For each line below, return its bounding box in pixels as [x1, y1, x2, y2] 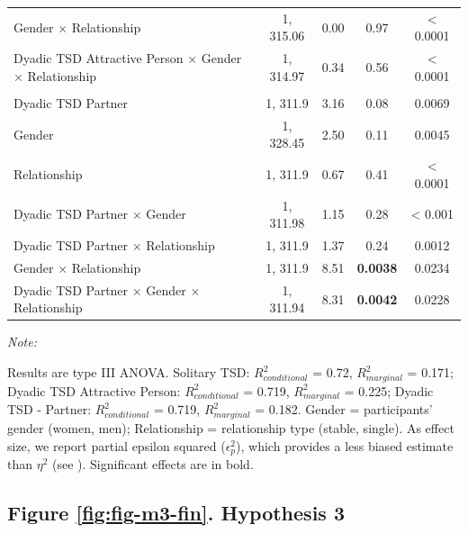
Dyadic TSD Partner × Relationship [13, 236, 215, 255]
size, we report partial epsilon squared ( [7, 436, 226, 455]
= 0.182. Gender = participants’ [255, 400, 433, 419]
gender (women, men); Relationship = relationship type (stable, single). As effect [7, 419, 454, 438]
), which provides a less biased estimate [236, 436, 454, 455]
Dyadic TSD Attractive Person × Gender [13, 49, 242, 68]
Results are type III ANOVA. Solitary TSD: [7, 363, 250, 381]
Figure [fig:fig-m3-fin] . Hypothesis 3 [7, 499, 345, 527]
